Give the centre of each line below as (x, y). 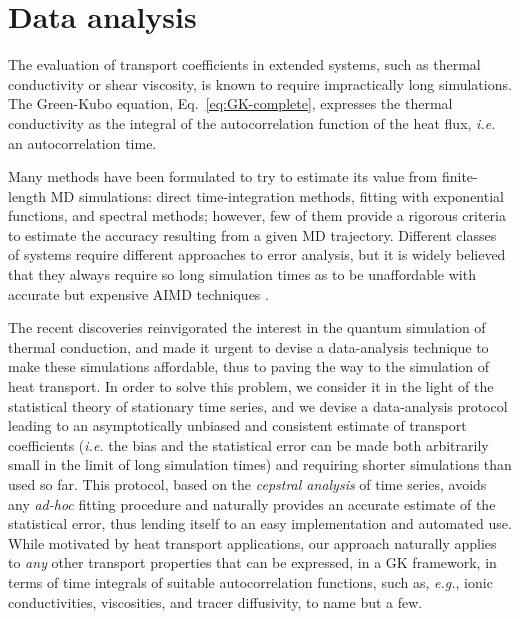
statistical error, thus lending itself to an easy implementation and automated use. (260, 523)
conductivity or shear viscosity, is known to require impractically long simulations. (260, 83)
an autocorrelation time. (82, 142)
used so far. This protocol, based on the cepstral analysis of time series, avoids (247, 484)
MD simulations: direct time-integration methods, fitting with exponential (277, 195)
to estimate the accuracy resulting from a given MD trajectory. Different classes (252, 234)
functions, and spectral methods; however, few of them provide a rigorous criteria (257, 215)
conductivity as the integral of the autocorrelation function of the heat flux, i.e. (252, 122)
